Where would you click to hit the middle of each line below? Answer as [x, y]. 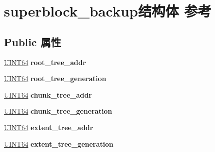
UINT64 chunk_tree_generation [58, 111]
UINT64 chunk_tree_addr [48, 94]
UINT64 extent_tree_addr [49, 127]
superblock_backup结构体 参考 [108, 11]
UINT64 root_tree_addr [45, 62]
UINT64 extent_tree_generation [59, 144]
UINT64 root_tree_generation [55, 78]
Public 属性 [33, 42]
